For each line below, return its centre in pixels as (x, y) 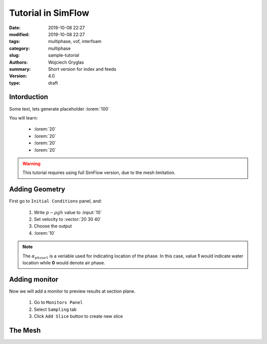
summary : (20, 69)
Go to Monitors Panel (58, 302)
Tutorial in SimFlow (49, 13)
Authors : (19, 62)
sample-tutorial (64, 55)
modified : (19, 34)
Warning (31, 164)
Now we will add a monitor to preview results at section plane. (72, 291)
